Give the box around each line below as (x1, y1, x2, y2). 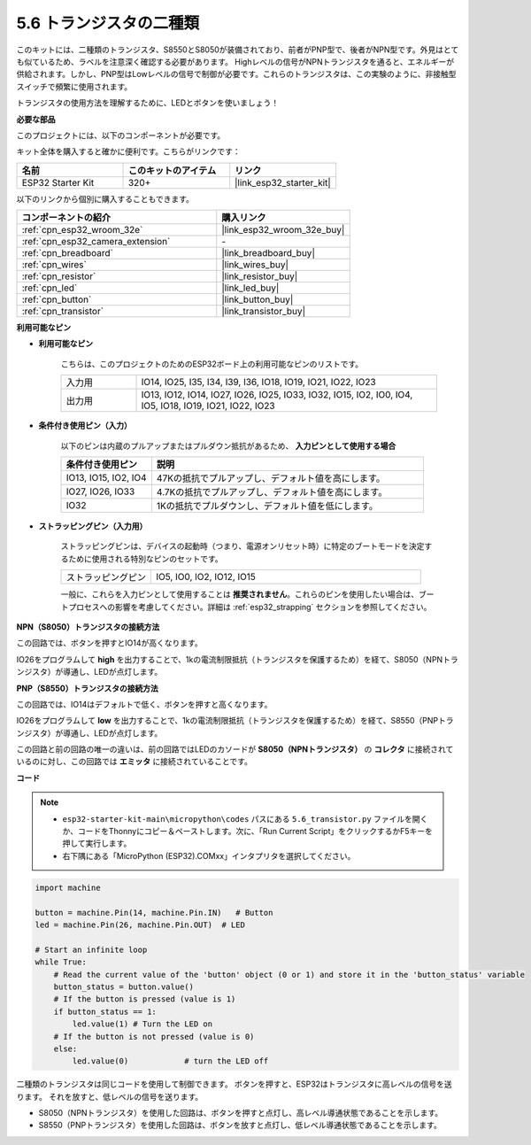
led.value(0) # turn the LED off (72, 1056, 269, 1066)
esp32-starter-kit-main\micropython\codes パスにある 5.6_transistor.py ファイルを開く (62, 813, 428, 824)
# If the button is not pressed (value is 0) (53, 1032, 255, 1041)
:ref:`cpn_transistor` (21, 306, 104, 318)
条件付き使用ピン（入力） (38, 421, 132, 431)
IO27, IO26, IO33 (65, 485, 135, 498)
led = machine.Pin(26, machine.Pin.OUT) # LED (35, 919, 245, 930)
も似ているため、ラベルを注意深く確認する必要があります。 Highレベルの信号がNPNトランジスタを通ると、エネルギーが (16, 56, 455, 66)
